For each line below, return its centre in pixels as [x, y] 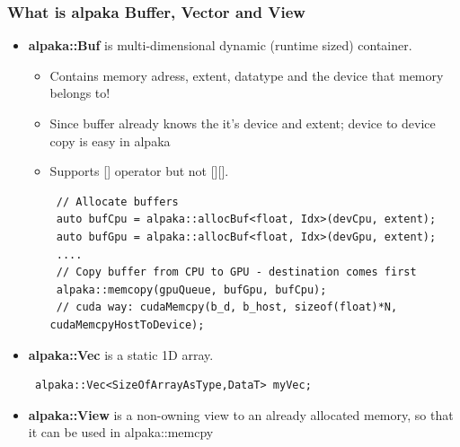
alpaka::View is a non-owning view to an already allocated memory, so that [241, 414]
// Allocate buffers [117, 202]
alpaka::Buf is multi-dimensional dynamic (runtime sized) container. [220, 45]
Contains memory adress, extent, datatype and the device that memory [247, 75]
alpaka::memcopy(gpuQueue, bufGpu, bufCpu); [191, 289]
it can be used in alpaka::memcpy [121, 432]
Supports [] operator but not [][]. [139, 171]
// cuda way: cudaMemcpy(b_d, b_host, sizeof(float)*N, [227, 307]
